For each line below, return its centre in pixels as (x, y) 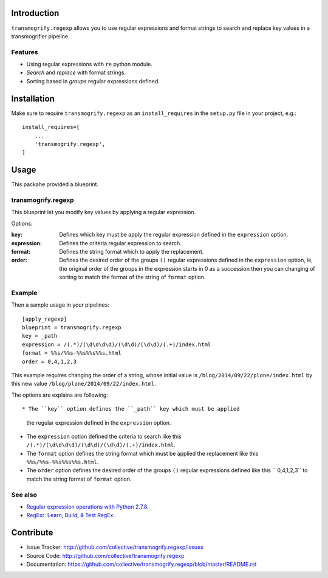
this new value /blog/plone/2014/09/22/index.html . (84, 384)
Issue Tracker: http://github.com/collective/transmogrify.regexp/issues (115, 547)
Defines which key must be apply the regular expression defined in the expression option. (174, 235)
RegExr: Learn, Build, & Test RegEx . (71, 515)
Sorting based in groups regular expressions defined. (93, 81)
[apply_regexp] (45, 319)
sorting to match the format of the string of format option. (132, 277)
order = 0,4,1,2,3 (50, 361)
